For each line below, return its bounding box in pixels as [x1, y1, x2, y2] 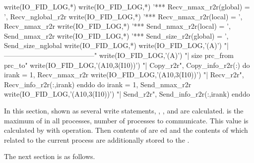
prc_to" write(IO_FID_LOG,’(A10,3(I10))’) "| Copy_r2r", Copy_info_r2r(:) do [4, 59, 250, 70]
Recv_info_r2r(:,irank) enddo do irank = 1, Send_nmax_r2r [4, 79, 191, 89]
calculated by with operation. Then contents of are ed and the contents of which [4, 125, 248, 135]
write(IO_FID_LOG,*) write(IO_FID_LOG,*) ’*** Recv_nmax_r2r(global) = [4, 1, 250, 11]
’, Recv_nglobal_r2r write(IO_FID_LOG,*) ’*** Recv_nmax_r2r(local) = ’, [4, 11, 243, 21]
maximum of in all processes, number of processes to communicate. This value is [4, 115, 249, 125]
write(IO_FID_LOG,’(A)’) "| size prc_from [99, 50, 234, 60]
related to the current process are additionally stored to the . [4, 134, 190, 145]
